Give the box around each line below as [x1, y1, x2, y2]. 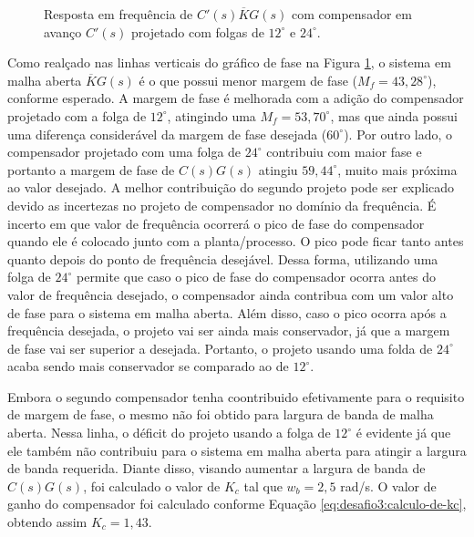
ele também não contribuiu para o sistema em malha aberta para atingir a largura [7, 440, 467, 460]
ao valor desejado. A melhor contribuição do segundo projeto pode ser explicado [7, 178, 455, 197]
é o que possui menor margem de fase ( [139, 70, 358, 89]
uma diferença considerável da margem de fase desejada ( [7, 124, 327, 143]
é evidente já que [355, 423, 451, 442]
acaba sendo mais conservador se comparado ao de [7, 356, 289, 376]
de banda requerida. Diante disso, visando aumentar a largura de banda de [7, 459, 426, 478]
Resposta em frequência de [44, 5, 193, 23]
